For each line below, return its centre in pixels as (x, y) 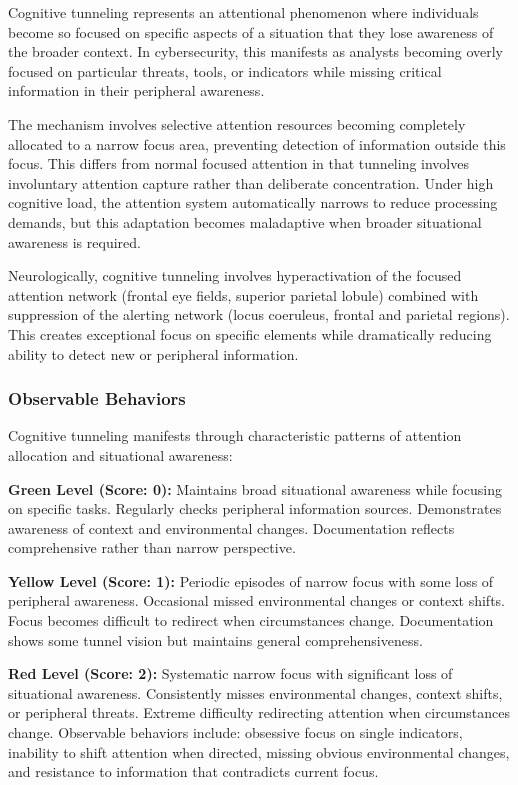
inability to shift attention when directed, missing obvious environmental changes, (259, 751)
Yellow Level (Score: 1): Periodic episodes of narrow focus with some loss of (251, 580)
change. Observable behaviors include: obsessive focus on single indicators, (235, 732)
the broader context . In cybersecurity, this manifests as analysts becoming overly (255, 51)
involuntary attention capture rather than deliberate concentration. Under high (251, 182)
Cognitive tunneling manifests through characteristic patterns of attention (235, 435)
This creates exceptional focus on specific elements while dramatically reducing (250, 333)
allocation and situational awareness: (120, 454)
